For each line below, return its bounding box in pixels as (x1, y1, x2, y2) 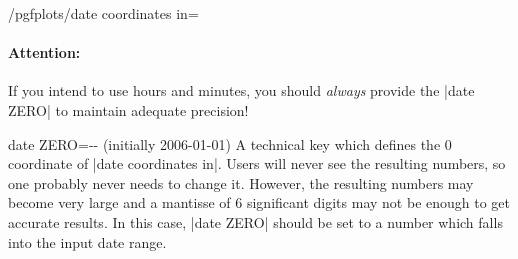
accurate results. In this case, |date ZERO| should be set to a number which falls (8, 211, 503, 232)
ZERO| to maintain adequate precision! (8, 99, 249, 120)
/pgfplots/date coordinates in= (8, 3, 199, 23)
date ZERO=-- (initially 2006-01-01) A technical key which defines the (8, 133, 441, 154)
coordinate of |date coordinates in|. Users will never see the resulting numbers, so (8, 153, 506, 174)
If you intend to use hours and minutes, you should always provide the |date (8, 80, 475, 101)
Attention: (8, 42, 81, 63)
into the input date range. (8, 231, 167, 252)
